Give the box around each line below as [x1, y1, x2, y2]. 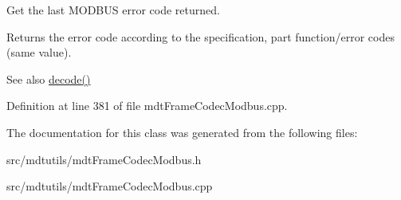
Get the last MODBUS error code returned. [6, 2, 220, 18]
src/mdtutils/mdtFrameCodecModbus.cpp [6, 178, 213, 194]
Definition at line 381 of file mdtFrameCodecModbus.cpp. [6, 97, 288, 114]
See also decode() [6, 70, 91, 87]
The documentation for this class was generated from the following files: [6, 124, 358, 140]
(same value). [6, 44, 72, 61]
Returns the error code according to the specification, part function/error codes [6, 28, 395, 45]
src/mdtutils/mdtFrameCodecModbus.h [6, 151, 202, 167]
